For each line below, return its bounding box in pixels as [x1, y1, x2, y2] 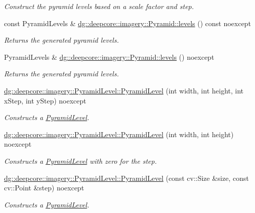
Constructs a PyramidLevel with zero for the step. [4, 155, 157, 166]
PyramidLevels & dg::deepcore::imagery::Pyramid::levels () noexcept [4, 51, 214, 62]
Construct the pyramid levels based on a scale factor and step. [4, 1, 194, 11]
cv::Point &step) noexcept [4, 182, 84, 193]
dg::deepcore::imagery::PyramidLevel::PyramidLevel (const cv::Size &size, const [4, 172, 249, 183]
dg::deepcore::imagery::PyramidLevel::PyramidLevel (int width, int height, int [4, 85, 244, 95]
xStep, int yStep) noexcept [4, 95, 86, 105]
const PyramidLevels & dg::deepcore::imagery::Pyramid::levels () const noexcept [4, 18, 251, 28]
